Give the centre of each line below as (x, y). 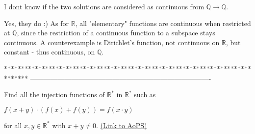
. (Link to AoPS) (121, 125)
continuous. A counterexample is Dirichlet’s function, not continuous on (112, 42)
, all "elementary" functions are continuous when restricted (163, 23)
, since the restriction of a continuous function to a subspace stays (116, 33)
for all (13, 125)
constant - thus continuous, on (50, 52)
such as (145, 94)
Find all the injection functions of (54, 94)
